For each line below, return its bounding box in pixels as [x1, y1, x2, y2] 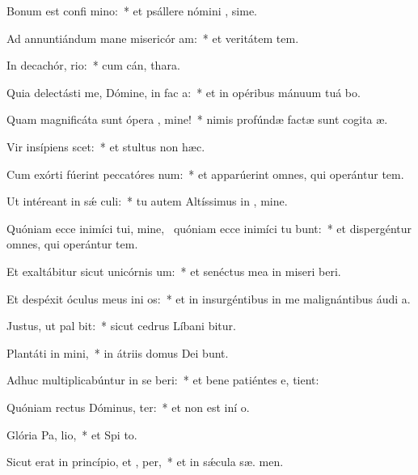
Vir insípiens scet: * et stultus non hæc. [6, 138, 205, 155]
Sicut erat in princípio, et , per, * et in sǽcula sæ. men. [6, 453, 284, 470]
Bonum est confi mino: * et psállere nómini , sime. [6, 2, 257, 19]
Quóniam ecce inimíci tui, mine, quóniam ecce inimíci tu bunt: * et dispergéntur [6, 219, 412, 236]
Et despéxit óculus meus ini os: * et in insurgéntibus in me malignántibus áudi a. [6, 290, 411, 307]
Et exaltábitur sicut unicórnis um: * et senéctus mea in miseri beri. [6, 262, 341, 279]
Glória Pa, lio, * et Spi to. [6, 426, 137, 443]
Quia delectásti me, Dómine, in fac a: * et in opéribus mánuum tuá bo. [6, 83, 361, 100]
